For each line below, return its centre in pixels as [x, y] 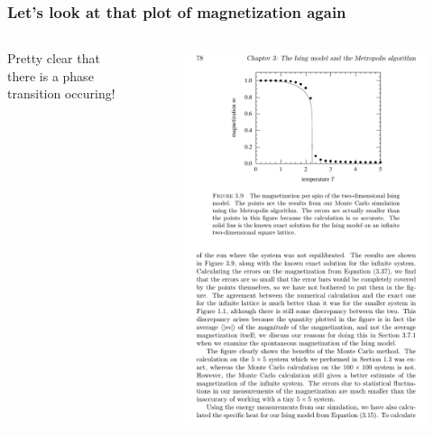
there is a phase [51, 75]
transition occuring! [61, 93]
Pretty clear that [54, 58]
